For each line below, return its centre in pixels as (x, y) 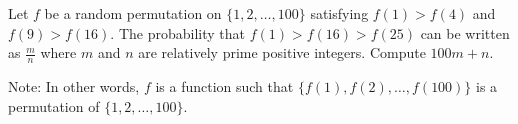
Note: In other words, (74, 86)
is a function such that (224, 86)
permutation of (54, 105)
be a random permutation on (133, 13)
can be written (465, 32)
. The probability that (177, 32)
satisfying (339, 13)
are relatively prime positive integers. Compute (282, 52)
